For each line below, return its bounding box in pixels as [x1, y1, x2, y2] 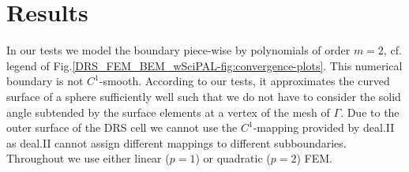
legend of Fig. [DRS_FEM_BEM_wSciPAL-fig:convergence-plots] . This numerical [6, 57, 403, 73]
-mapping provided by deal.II [253, 119, 395, 136]
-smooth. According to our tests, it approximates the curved [99, 73, 390, 89]
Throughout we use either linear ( [6, 150, 170, 166]
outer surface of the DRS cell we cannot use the [6, 119, 238, 136]
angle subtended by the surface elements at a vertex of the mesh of [6, 103, 330, 120]
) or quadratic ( [195, 150, 271, 166]
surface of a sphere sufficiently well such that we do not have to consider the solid [6, 88, 401, 104]
